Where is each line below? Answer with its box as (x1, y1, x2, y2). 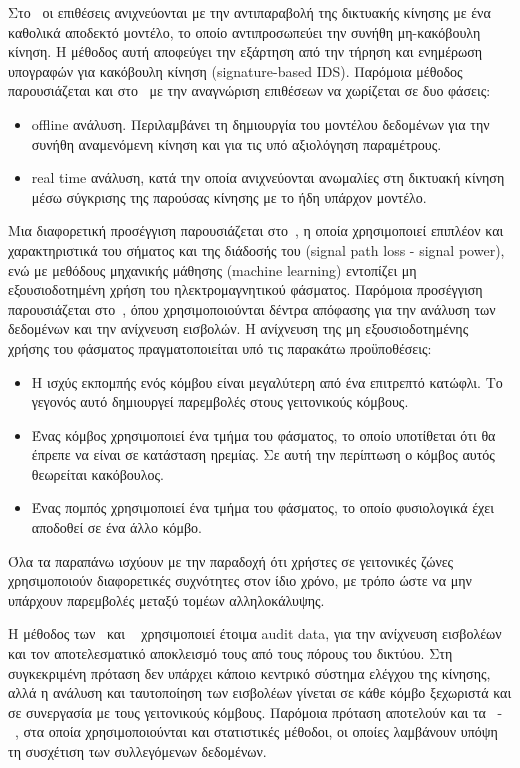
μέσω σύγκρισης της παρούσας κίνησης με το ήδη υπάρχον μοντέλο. (31, 186, 427, 207)
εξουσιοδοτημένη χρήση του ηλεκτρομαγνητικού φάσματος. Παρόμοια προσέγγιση (8, 279, 483, 300)
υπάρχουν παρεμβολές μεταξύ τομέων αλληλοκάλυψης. (8, 589, 325, 610)
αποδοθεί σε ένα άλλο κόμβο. (31, 517, 202, 538)
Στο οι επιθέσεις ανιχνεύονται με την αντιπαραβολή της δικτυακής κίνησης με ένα (8, 2, 491, 22)
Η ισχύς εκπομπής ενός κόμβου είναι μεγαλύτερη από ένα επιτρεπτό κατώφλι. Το (31, 371, 503, 392)
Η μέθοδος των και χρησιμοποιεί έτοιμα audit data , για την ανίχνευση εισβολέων (8, 623, 502, 644)
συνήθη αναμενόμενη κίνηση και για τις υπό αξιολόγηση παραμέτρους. (31, 133, 442, 154)
